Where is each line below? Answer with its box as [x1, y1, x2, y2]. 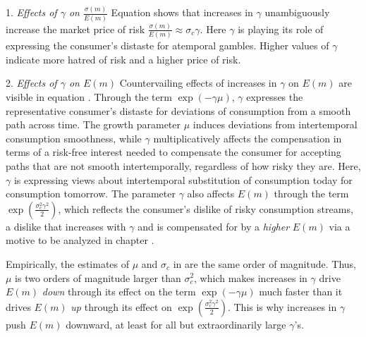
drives [6, 299, 31, 314]
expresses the [246, 90, 303, 104]
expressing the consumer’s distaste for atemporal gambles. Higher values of [6, 38, 329, 53]
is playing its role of [238, 21, 324, 36]
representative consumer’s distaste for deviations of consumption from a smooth [6, 103, 351, 118]
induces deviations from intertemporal [193, 117, 358, 132]
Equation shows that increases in [111, 5, 253, 20]
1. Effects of [6, 5, 57, 20]
